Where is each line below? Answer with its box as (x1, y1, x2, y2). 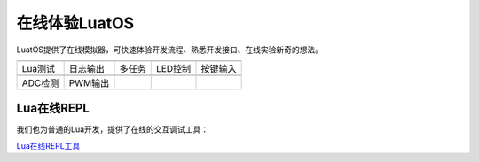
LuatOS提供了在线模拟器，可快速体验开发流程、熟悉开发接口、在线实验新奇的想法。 (16, 44, 324, 55)
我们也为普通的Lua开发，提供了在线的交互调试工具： (16, 124, 209, 135)
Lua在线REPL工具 (16, 140, 81, 150)
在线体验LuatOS (16, 13, 135, 33)
